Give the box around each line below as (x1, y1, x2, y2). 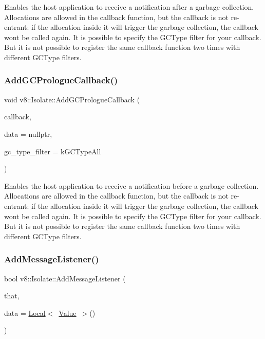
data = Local (4, 307, 46, 318)
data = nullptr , (4, 128, 52, 139)
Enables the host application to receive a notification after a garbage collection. (4, 2, 254, 12)
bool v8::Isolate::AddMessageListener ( (4, 273, 126, 283)
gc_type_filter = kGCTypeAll (4, 146, 101, 156)
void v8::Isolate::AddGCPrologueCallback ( (4, 94, 140, 104)
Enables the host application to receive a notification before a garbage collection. (4, 180, 259, 191)
